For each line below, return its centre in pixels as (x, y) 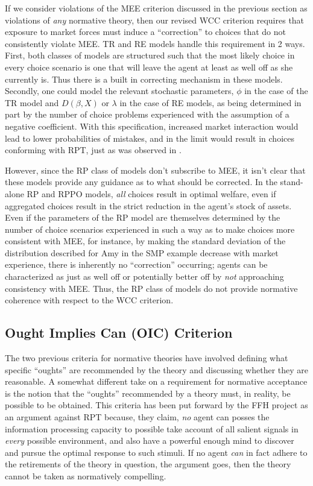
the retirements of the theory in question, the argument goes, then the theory (148, 464)
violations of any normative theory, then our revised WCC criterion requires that (155, 20)
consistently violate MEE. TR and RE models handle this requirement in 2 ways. (155, 43)
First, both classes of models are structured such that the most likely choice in (150, 55)
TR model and (32, 102)
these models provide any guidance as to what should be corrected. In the (141, 182)
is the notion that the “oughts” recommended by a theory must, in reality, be (148, 393)
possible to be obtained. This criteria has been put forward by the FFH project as (156, 405)
